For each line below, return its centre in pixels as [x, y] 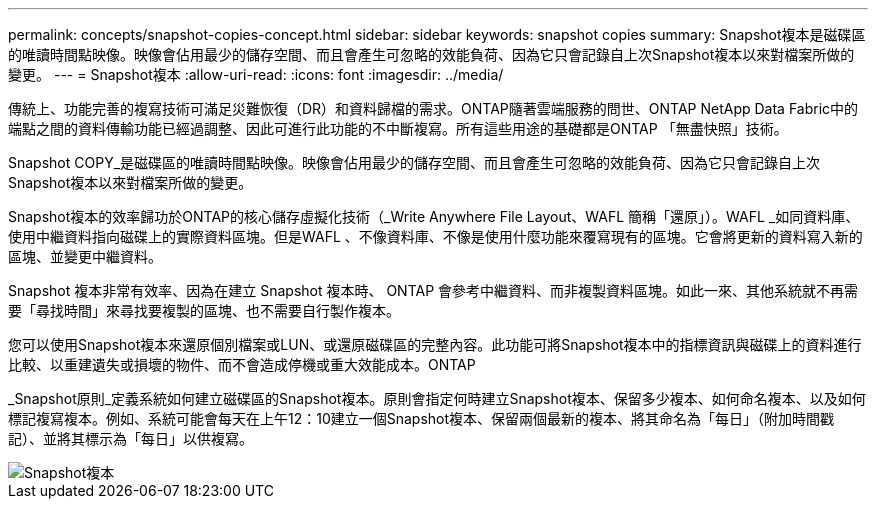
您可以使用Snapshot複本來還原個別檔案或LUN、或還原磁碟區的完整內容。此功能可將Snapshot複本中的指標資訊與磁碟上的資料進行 [435, 344]
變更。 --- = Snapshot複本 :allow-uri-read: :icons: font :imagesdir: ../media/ [256, 74]
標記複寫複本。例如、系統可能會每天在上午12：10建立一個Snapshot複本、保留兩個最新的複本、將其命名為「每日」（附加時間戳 [421, 418]
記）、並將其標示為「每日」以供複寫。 [130, 438]
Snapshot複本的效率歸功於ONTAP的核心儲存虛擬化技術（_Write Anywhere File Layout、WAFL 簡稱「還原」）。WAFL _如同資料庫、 [434, 216]
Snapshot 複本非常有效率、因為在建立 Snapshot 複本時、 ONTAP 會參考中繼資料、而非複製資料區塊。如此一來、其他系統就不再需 [433, 290]
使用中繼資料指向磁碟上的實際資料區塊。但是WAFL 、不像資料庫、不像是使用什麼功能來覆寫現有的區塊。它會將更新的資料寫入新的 [435, 236]
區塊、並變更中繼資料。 [85, 256]
